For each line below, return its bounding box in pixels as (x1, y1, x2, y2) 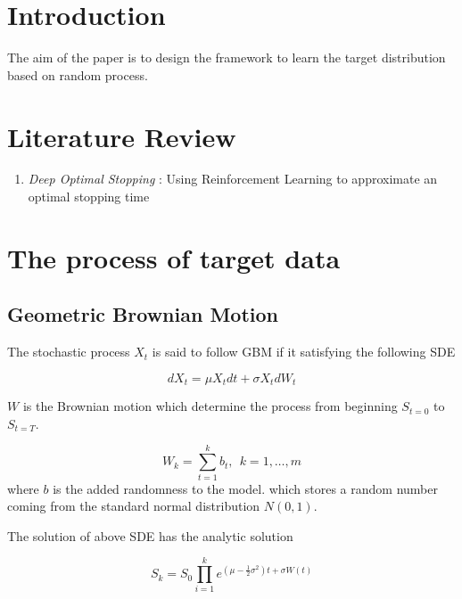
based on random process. (7, 65, 148, 84)
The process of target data (7, 239, 341, 275)
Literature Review (7, 118, 236, 154)
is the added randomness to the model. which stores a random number (53, 479, 438, 497)
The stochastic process (7, 342, 130, 361)
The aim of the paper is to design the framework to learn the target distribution (7, 48, 446, 67)
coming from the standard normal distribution (7, 496, 260, 515)
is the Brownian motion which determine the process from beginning (22, 397, 398, 415)
